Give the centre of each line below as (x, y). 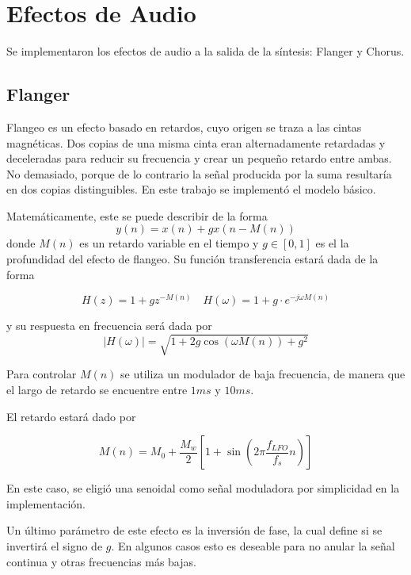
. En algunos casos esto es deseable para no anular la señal (253, 546)
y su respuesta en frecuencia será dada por (109, 326)
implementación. (46, 503)
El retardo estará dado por (71, 416)
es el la (332, 243)
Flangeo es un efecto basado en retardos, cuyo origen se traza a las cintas (184, 126)
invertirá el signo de (55, 546)
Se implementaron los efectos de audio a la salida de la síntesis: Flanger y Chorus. (205, 51)
